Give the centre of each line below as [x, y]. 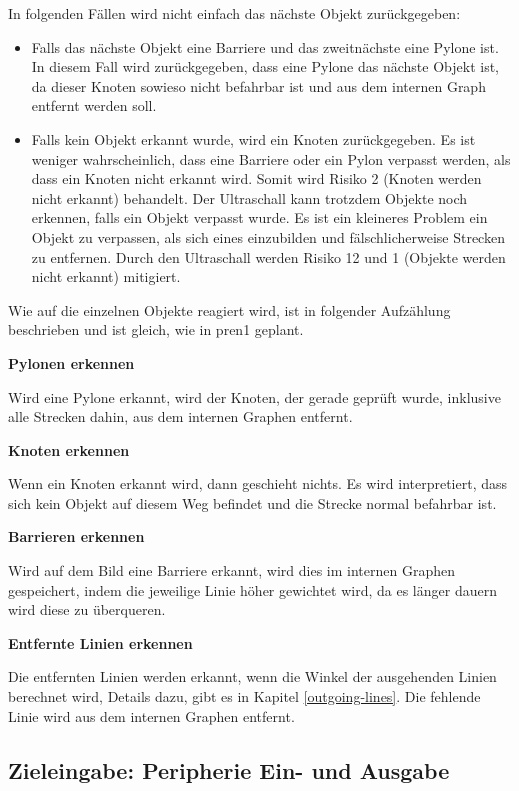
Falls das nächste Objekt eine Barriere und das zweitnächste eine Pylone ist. [265, 46]
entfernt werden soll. [94, 105]
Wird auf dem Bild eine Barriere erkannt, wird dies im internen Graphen [231, 570]
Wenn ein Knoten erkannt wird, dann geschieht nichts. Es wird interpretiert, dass [258, 483]
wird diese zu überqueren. [87, 609]
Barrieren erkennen [76, 536]
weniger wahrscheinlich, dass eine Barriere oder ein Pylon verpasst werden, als [271, 158]
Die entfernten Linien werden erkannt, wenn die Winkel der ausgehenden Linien [252, 676]
